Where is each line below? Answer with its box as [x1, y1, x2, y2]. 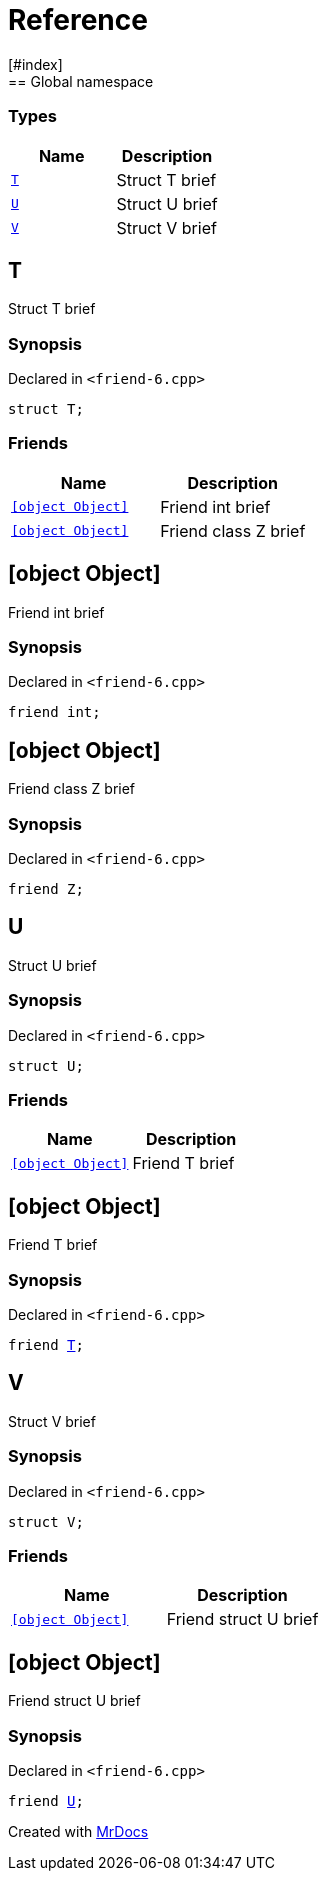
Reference [8, 3, 148, 37]
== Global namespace [8, 72, 154, 90]
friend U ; [8, 1792, 84, 1809]
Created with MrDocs [8, 1822, 149, 1840]
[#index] [8, 55, 63, 73]
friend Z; [8, 881, 84, 898]
